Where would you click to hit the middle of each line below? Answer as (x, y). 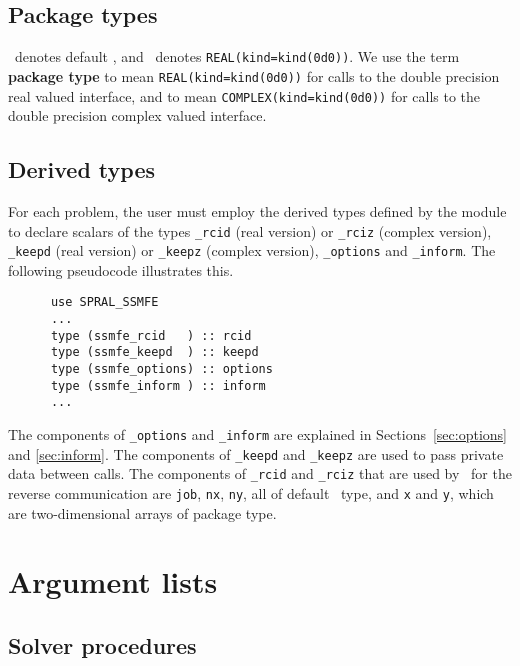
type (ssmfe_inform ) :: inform (158, 385)
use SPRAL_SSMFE (104, 302)
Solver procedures (102, 645)
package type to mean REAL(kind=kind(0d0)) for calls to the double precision (254, 75)
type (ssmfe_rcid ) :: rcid (151, 335)
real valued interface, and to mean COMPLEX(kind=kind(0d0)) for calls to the (244, 95)
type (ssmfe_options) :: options (161, 369)
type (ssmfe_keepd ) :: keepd (154, 352)
